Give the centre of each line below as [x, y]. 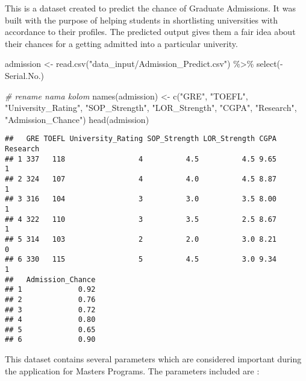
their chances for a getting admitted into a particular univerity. [121, 43]
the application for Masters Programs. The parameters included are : [132, 370]
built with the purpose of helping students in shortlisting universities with [141, 20]
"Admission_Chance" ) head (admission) [77, 119]
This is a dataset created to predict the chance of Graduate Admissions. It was [150, 8]
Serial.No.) [25, 75]
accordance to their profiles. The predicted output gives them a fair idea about [150, 32]
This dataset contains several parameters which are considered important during [153, 359]
